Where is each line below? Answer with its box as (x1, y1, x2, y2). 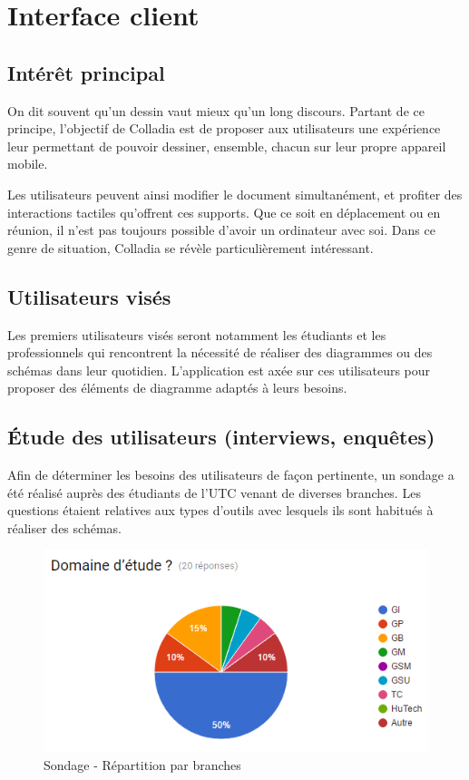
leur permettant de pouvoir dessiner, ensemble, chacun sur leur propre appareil (7, 136, 446, 155)
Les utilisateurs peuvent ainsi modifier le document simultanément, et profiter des (7, 184, 463, 203)
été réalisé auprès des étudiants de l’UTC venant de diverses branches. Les (7, 483, 421, 502)
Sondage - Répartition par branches (44, 755, 241, 774)
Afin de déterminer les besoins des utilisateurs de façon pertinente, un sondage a (7, 465, 454, 484)
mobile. (7, 154, 48, 173)
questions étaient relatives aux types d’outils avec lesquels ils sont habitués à (7, 501, 434, 520)
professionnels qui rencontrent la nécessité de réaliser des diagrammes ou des (7, 343, 433, 362)
